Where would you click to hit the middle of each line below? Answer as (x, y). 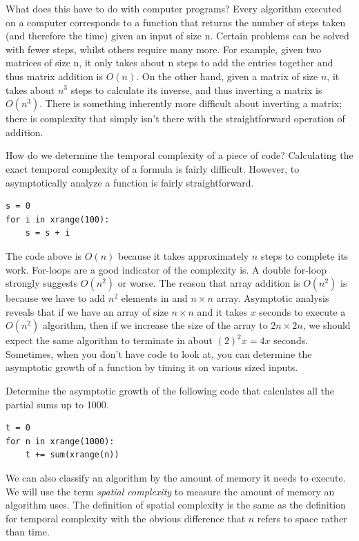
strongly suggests (42, 283)
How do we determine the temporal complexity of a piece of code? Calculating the (179, 155)
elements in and (154, 298)
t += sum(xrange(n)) (72, 455)
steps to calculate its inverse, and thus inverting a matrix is (196, 89)
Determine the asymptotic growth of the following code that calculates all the (170, 391)
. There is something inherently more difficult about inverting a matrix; (191, 103)
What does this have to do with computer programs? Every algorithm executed (174, 8)
